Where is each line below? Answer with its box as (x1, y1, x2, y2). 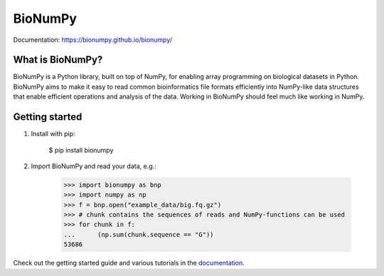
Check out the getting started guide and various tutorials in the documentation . (13, 259, 245, 267)
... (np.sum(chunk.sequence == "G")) (63, 231, 214, 238)
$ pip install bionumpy (48, 145, 114, 154)
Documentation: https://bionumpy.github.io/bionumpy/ (13, 35, 173, 44)
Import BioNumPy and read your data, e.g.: (31, 162, 156, 170)
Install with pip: (31, 130, 75, 138)
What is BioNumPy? (13, 54, 103, 66)
